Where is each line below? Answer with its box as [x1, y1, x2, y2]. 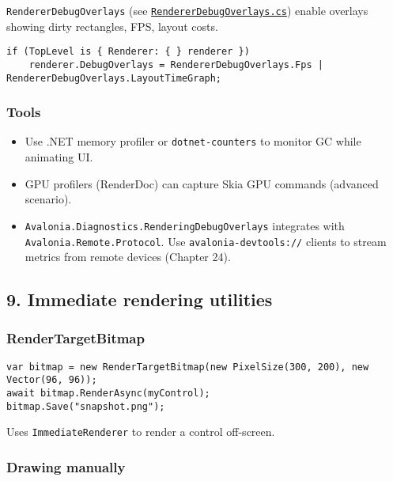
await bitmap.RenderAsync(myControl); [6, 388, 210, 400]
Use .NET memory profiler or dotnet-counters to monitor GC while [25, 133, 361, 150]
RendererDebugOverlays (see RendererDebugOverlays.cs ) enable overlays [6, 2, 368, 18]
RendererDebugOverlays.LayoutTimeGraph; [6, 72, 222, 84]
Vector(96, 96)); [6, 374, 97, 386]
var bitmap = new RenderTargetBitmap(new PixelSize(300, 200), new [6, 361, 369, 373]
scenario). [25, 191, 72, 207]
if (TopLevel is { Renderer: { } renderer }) [6, 46, 250, 58]
